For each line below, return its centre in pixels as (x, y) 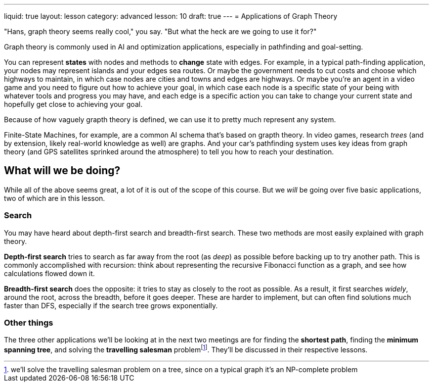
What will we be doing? (62, 171)
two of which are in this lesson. (55, 198)
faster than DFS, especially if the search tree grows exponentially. (111, 305)
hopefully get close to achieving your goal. (73, 104)
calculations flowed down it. (49, 273)
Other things (29, 322)
